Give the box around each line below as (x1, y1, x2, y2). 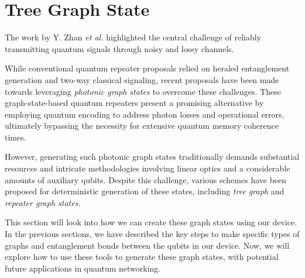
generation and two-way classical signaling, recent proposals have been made (5, 73, 279, 85)
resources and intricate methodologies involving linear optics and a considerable (5, 162, 290, 174)
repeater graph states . (5, 196, 81, 208)
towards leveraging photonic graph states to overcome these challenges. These (5, 85, 281, 97)
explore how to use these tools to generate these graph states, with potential (5, 250, 279, 263)
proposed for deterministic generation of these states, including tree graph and (5, 185, 285, 197)
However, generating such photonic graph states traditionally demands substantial (5, 150, 300, 163)
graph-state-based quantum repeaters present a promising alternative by (5, 97, 264, 109)
